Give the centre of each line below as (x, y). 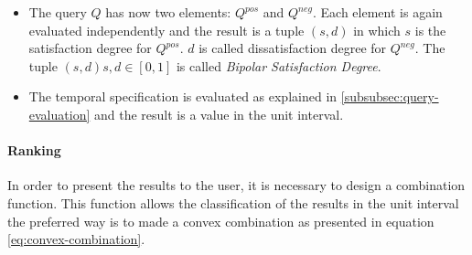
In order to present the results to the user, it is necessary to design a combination (236, 185)
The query (58, 12)
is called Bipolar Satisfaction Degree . (279, 65)
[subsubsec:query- (390, 96)
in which (377, 30)
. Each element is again (378, 12)
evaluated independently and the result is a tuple (166, 30)
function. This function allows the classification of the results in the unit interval (233, 202)
